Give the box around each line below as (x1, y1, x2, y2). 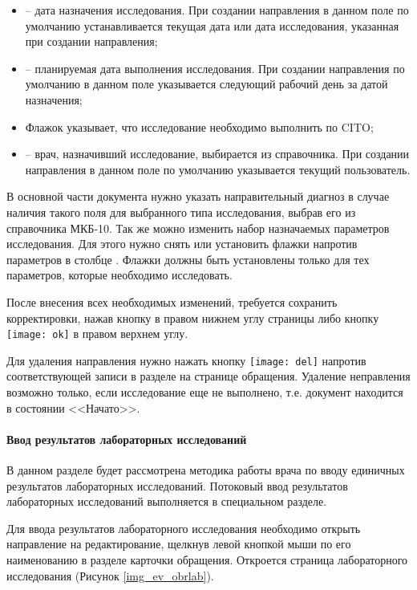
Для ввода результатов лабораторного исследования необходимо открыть (6, 519, 361, 536)
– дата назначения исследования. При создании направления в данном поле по (25, 2, 409, 18)
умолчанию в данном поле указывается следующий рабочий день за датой (25, 75, 388, 92)
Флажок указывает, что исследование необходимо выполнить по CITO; (25, 118, 374, 135)
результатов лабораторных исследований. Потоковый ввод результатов (6, 477, 348, 494)
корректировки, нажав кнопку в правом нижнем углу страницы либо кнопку (6, 309, 379, 326)
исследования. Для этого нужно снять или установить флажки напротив (6, 235, 358, 252)
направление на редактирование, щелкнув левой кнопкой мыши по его (6, 535, 351, 552)
